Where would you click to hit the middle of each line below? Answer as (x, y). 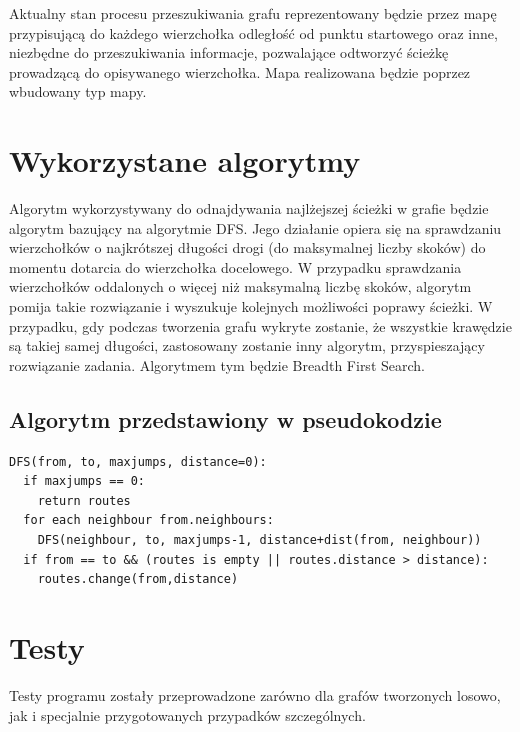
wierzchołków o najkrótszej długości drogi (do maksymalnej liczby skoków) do (247, 247)
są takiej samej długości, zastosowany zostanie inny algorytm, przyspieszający (247, 345)
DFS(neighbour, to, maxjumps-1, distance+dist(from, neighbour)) (259, 540)
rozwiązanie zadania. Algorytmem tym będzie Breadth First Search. (217, 364)
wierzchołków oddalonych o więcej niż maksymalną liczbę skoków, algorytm (240, 286)
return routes (84, 500)
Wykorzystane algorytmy (185, 160)
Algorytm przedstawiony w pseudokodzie (225, 418)
